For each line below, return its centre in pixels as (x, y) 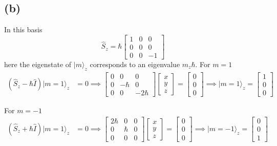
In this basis (23, 29)
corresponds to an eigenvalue (135, 64)
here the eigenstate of (38, 64)
